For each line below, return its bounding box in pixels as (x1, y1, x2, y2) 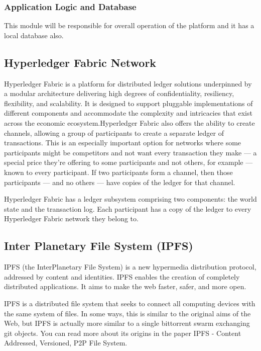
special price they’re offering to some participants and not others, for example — (4, 157, 253, 167)
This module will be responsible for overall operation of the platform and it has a (4, 20, 254, 31)
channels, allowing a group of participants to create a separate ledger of (4, 127, 224, 138)
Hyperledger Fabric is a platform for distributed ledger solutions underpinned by (4, 78, 252, 89)
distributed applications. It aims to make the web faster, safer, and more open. (4, 281, 246, 292)
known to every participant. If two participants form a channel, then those (4, 166, 233, 177)
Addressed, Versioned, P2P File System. (4, 337, 127, 348)
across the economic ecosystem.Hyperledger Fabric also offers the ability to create (4, 117, 255, 128)
